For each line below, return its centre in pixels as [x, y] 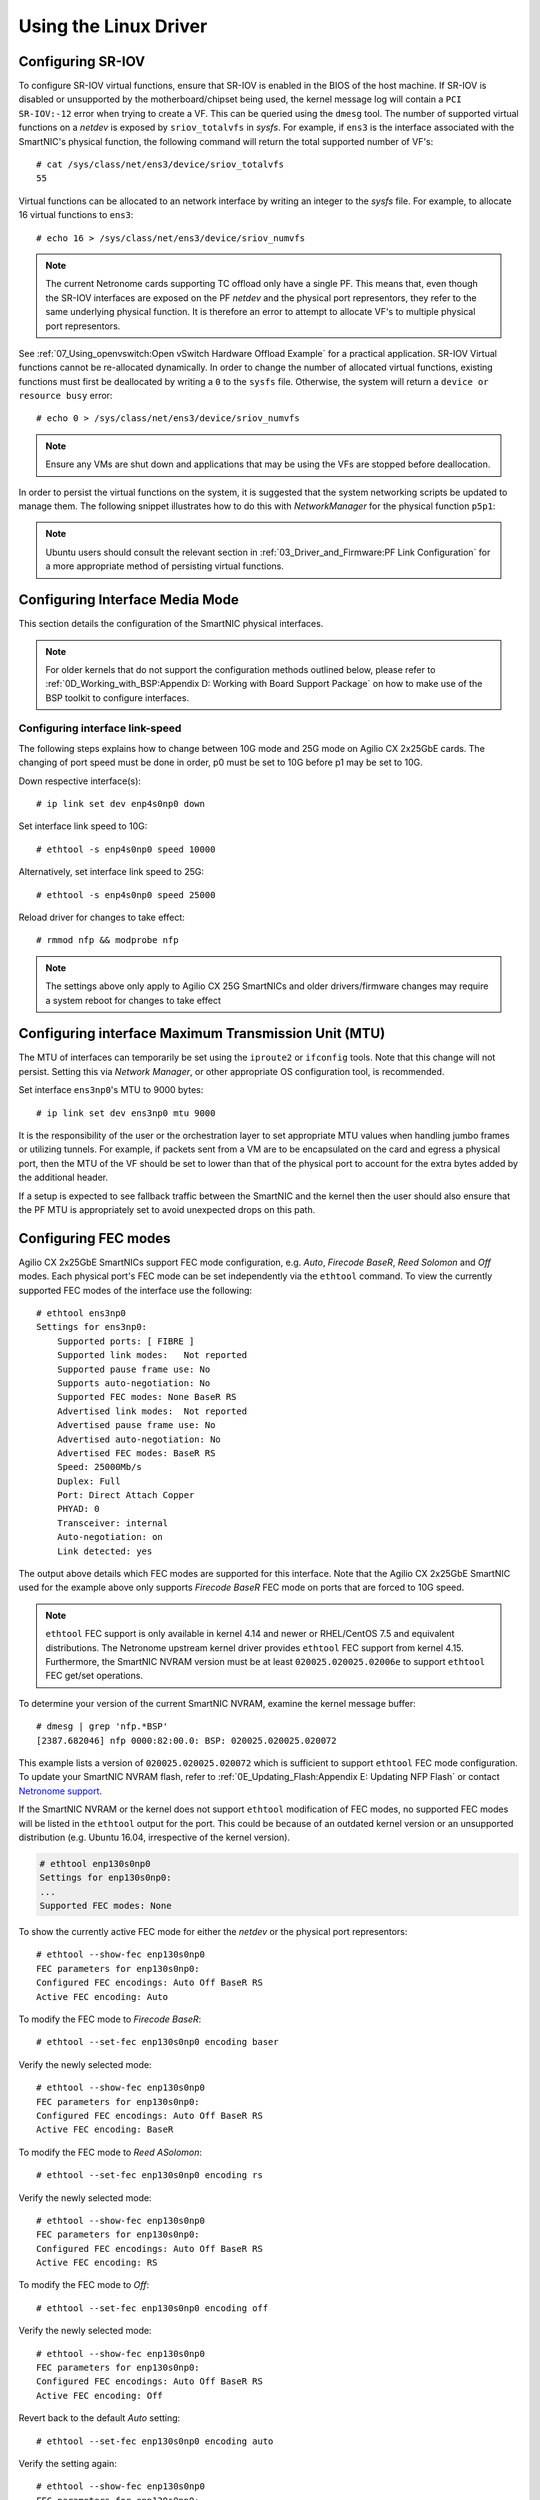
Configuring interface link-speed [100, 728]
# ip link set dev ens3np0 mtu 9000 [126, 1113]
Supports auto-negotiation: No [133, 1383]
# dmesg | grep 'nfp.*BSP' [102, 1726]
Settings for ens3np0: [92, 1327]
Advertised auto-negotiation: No [139, 1439]
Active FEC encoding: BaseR [105, 2129]
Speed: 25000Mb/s [99, 1467]
